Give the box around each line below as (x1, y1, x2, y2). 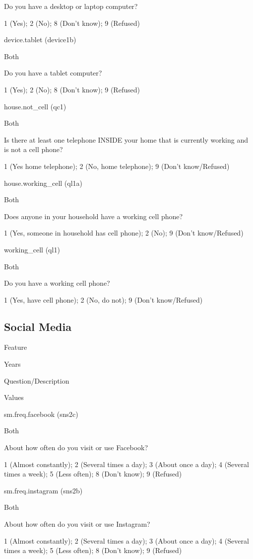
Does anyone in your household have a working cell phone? (4, 211, 183, 221)
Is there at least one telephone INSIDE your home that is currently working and (4, 134, 248, 145)
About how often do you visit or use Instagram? (4, 519, 150, 529)
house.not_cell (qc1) (4, 101, 66, 111)
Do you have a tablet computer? (4, 68, 102, 78)
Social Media (4, 319, 71, 334)
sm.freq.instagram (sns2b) (4, 485, 83, 495)
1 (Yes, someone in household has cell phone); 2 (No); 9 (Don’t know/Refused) (4, 228, 244, 238)
